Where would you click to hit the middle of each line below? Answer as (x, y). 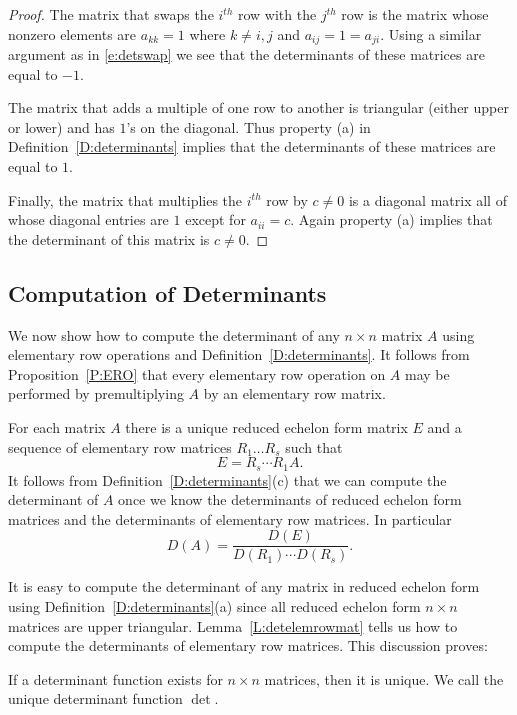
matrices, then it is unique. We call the (384, 678)
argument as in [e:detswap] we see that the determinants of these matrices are (246, 54)
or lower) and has (61, 126)
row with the (277, 14)
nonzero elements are (72, 33)
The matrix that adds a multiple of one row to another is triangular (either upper (258, 107)
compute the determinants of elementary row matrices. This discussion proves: (248, 645)
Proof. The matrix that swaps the (111, 14)
